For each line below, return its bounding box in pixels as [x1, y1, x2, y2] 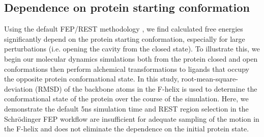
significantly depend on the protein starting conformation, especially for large [4, 33, 245, 44]
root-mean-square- [181, 73, 238, 84]
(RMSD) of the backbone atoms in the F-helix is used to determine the [35, 83, 257, 94]
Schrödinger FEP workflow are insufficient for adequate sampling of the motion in [4, 113, 259, 124]
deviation [4, 83, 33, 94]
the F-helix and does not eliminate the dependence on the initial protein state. [4, 123, 249, 134]
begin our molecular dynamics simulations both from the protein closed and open [4, 53, 258, 64]
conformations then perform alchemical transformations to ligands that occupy [4, 63, 249, 74]
